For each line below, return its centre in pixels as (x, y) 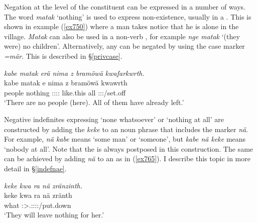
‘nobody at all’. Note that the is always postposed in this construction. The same (129, 148)
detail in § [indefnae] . (35, 168)
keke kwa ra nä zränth (38, 195)
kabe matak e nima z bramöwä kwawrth (66, 83)
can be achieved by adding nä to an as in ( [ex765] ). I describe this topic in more (127, 158)
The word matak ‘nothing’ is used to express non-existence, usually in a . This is (128, 16)
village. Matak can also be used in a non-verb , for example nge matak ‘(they (122, 36)
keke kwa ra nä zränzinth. (43, 185)
